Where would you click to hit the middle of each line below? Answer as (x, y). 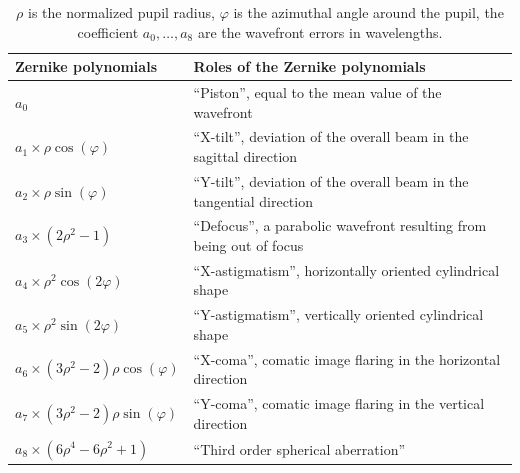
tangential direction (253, 200)
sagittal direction (245, 156)
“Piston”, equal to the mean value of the (317, 92)
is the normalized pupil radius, (121, 12)
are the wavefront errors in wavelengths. (320, 31)
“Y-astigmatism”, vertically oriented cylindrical (338, 314)
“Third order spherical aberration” (299, 448)
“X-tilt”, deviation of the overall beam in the (331, 136)
